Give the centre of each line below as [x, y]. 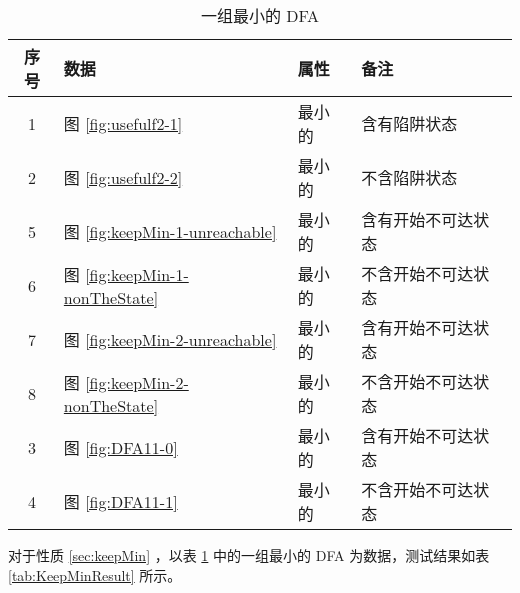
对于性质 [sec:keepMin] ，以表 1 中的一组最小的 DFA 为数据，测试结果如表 [249, 555]
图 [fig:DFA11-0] [120, 447]
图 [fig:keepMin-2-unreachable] [170, 339]
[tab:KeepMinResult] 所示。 [95, 574]
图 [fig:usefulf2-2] [123, 177]
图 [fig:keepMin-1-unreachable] [170, 231]
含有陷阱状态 [409, 123]
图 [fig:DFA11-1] [120, 501]
